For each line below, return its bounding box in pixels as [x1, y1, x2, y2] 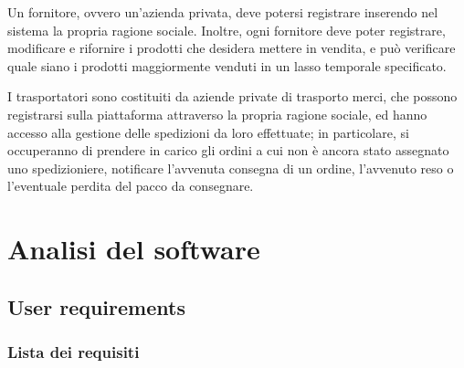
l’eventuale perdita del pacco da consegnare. [7, 176, 254, 195]
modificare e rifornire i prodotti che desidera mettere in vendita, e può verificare [7, 38, 456, 58]
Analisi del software [7, 230, 260, 268]
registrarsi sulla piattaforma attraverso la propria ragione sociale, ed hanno [7, 104, 427, 123]
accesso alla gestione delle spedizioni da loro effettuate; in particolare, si [7, 122, 409, 142]
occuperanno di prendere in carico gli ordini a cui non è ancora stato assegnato [7, 141, 449, 160]
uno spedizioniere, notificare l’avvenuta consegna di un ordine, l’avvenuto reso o [7, 158, 454, 177]
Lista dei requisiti [7, 341, 140, 363]
